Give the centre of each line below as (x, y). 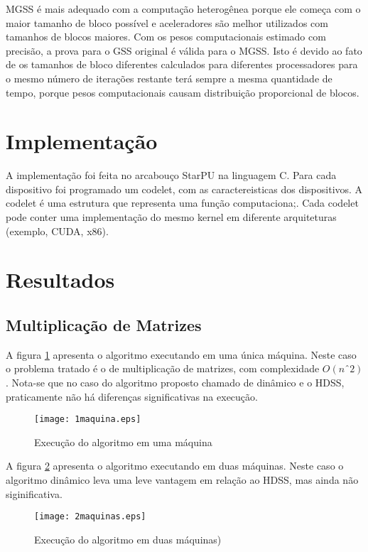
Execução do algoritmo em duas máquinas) (128, 539)
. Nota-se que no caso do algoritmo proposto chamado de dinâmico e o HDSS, (175, 383)
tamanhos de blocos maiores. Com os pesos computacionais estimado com (166, 37)
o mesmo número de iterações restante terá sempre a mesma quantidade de (169, 78)
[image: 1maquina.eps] (88, 420)
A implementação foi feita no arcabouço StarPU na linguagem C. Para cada (171, 175)
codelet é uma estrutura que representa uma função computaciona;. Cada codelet (182, 203)
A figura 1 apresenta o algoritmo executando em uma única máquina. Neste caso (181, 354)
